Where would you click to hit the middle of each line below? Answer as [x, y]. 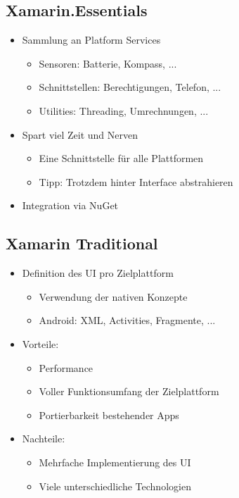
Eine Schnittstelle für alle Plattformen [121, 158]
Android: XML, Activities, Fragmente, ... [127, 320]
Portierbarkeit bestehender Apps [109, 415]
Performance [66, 367]
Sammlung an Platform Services [91, 40]
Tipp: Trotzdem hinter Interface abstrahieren [136, 181]
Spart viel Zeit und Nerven [80, 134]
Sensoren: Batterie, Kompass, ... [108, 63]
